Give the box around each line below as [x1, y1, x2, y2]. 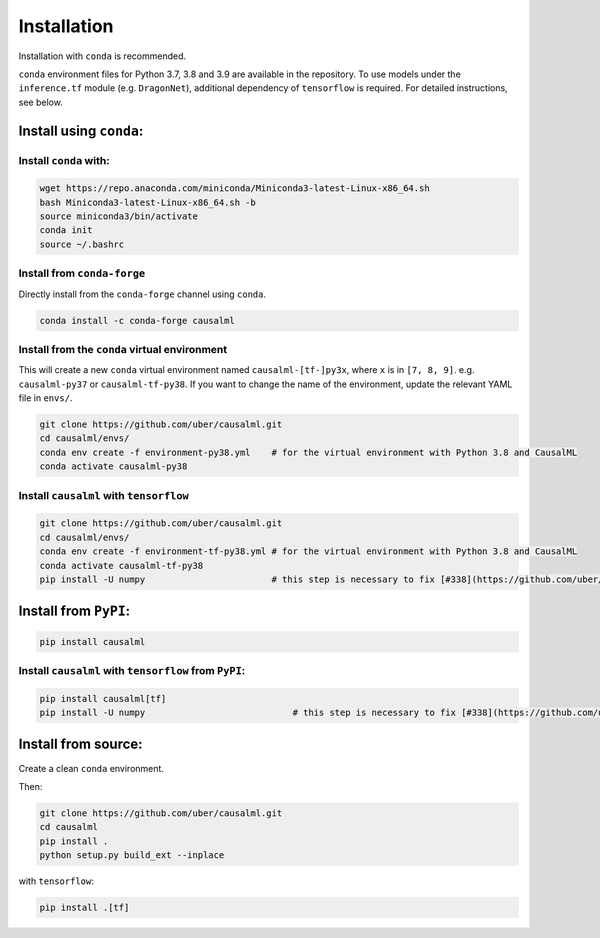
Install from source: [18, 736, 144, 753]
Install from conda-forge [18, 266, 146, 280]
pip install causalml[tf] [39, 693, 167, 704]
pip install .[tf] [39, 902, 130, 914]
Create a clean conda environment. [18, 762, 165, 774]
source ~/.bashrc [39, 238, 125, 250]
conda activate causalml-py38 [39, 461, 188, 472]
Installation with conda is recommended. [18, 50, 187, 62]
